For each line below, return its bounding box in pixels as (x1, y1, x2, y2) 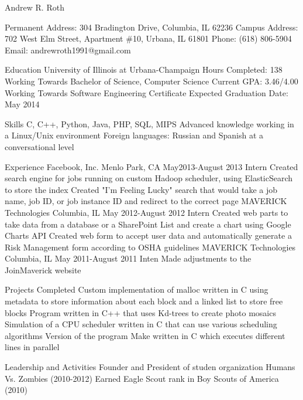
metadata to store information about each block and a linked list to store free (5, 295, 283, 307)
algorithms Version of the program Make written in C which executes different (5, 329, 285, 341)
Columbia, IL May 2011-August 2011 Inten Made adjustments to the (5, 252, 252, 265)
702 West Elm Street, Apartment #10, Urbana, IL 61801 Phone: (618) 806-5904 (5, 32, 292, 45)
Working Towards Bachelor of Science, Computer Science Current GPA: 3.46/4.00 (5, 74, 298, 87)
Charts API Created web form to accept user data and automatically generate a (5, 229, 292, 242)
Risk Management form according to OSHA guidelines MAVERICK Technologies (5, 240, 296, 253)
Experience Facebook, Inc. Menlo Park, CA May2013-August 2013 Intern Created (5, 160, 298, 172)
